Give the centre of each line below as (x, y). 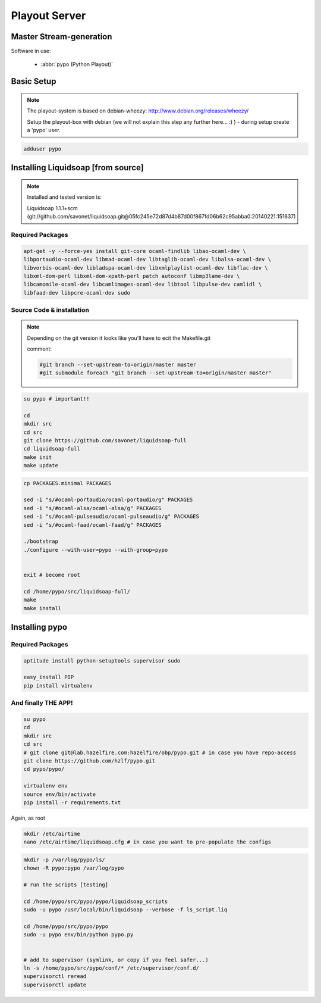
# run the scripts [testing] (66, 885)
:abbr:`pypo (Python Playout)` (77, 64)
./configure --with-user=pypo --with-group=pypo (96, 550)
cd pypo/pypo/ (44, 769)
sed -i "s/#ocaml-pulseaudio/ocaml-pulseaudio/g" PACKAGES (111, 517)
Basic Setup (34, 81)
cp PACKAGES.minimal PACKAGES (67, 483)
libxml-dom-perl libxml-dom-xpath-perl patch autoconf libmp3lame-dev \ (132, 276)
